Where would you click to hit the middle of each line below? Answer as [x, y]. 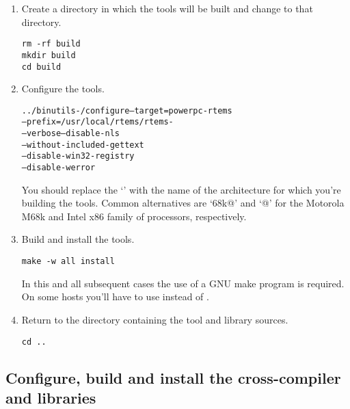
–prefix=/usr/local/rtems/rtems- [97, 122]
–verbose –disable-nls [70, 134]
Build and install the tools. [78, 239]
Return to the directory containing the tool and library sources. [155, 319]
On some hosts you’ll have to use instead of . [115, 296]
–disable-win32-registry [78, 156]
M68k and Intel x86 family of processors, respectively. [134, 216]
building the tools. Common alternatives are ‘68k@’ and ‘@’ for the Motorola [183, 203]
